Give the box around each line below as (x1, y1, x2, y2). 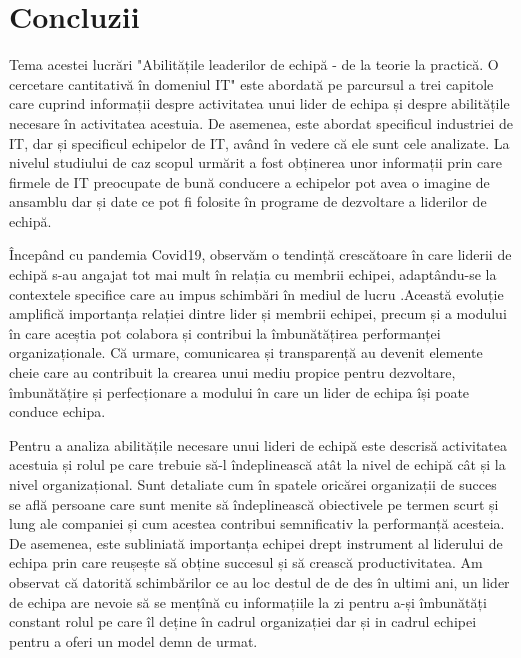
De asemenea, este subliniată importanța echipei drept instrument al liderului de (9, 532, 503, 553)
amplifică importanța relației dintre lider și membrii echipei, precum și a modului (9, 303, 507, 324)
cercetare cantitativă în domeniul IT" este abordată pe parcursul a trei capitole (9, 73, 494, 94)
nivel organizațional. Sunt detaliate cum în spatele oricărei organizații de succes (9, 474, 497, 494)
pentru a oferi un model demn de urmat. (9, 630, 258, 651)
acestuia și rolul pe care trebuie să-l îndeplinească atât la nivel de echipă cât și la (9, 454, 506, 475)
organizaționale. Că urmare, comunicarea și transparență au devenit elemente (9, 342, 483, 363)
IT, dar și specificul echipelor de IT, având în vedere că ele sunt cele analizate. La (9, 132, 510, 153)
